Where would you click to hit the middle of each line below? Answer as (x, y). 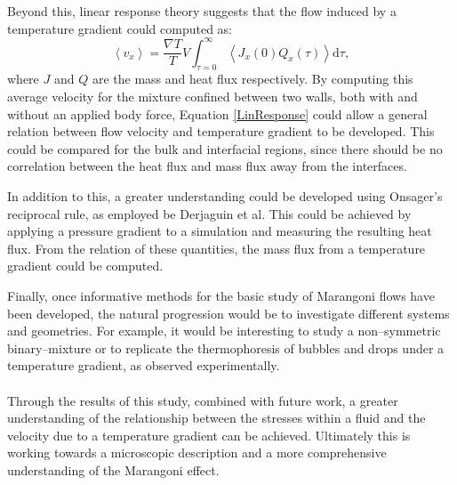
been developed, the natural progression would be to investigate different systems (228, 313)
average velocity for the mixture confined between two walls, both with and (212, 97)
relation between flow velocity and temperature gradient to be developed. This (221, 131)
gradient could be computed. (85, 266)
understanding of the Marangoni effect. (113, 469)
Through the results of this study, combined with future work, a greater (203, 400)
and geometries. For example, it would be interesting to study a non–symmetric (224, 331)
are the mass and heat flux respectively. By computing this (253, 79)
